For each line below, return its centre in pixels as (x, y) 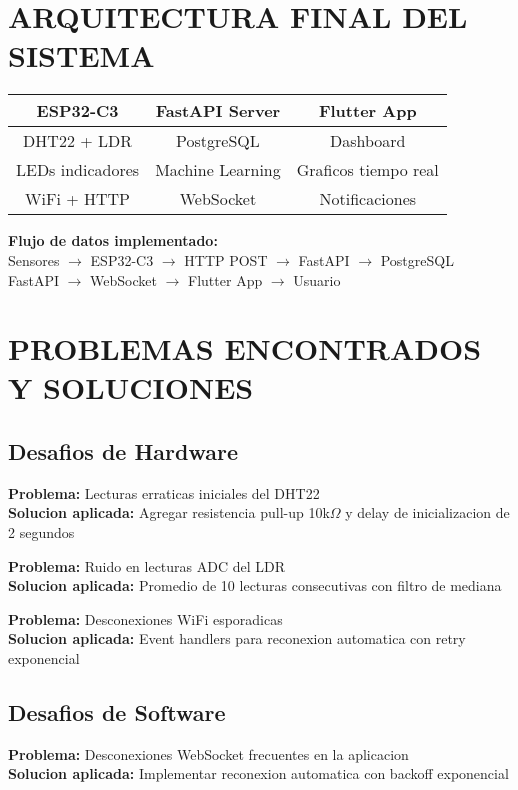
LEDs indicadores (78, 170)
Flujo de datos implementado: (113, 240)
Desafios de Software (117, 712)
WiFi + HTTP (78, 199)
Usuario (317, 279)
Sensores (34, 259)
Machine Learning (218, 170)
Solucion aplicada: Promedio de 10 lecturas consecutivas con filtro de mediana (255, 585)
